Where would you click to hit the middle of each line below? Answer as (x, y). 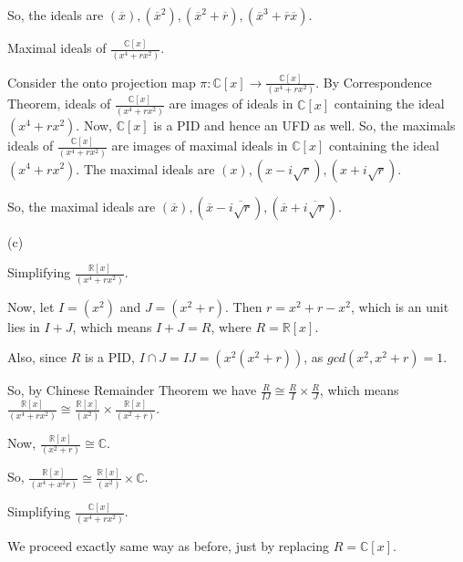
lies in (24, 326)
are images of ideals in (231, 104)
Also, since (37, 357)
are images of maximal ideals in (200, 146)
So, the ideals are (56, 15)
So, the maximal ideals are (82, 206)
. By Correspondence (374, 82)
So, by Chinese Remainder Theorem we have (132, 390)
